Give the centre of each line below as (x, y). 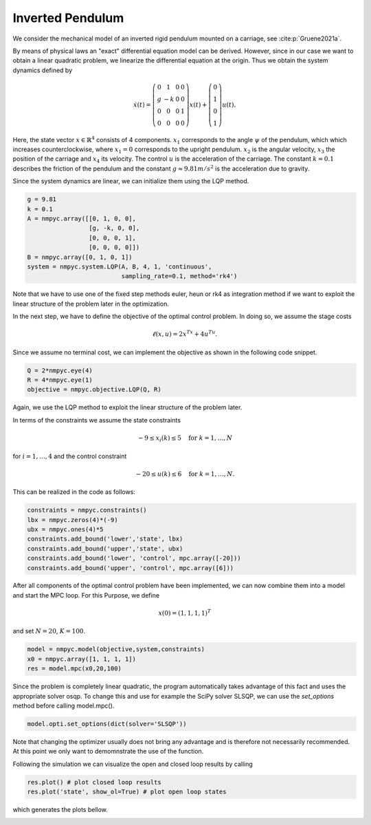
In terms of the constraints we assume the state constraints (97, 420)
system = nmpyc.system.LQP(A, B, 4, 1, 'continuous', (120, 267)
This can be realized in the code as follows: (74, 492)
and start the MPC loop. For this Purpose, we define (86, 595)
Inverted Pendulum (68, 18)
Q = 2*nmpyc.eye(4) (60, 370)
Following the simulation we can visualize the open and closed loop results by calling (133, 764)
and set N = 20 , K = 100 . (49, 631)
